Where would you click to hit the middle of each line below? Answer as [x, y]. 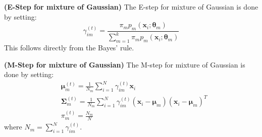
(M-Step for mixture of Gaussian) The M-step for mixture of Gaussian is [125, 64]
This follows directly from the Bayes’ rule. [69, 48]
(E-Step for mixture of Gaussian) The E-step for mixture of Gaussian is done [131, 7]
